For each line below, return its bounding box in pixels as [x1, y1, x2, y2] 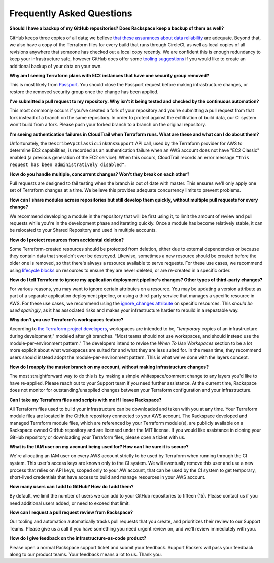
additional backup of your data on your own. [9, 63, 102, 69]
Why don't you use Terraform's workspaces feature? [9, 316, 124, 322]
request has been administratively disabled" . [9, 161, 126, 168]
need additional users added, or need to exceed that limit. [9, 500, 130, 506]
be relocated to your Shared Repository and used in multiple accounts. [9, 227, 157, 234]
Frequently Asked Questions [9, 8, 132, 19]
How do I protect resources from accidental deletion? [9, 237, 124, 243]
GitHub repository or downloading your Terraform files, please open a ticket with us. [9, 434, 185, 440]
